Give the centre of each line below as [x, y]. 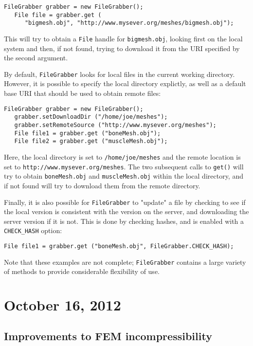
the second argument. [36, 58]
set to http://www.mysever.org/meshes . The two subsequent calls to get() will [124, 166]
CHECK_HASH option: [33, 230]
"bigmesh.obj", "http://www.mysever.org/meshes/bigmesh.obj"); [129, 23]
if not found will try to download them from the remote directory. [102, 185]
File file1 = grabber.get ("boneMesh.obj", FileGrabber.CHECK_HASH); [119, 246]
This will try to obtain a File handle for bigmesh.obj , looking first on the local [123, 38]
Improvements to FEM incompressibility [108, 336]
